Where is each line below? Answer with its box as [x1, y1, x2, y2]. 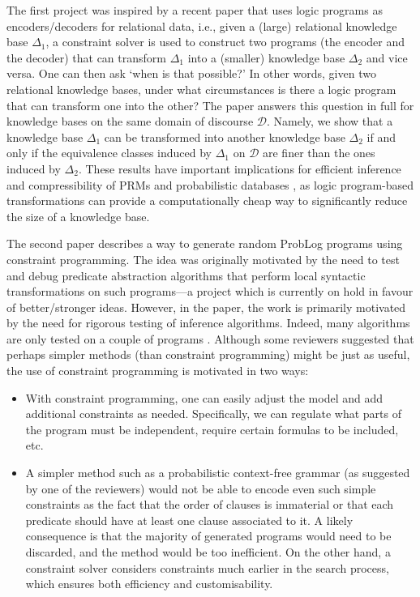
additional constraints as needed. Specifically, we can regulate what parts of [25, 405, 402, 422]
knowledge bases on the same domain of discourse [6, 113, 254, 130]
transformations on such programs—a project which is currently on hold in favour [6, 283, 414, 300]
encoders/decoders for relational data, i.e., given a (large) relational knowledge [6, 17, 397, 34]
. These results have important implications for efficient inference [78, 160, 401, 177]
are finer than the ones [262, 144, 375, 161]
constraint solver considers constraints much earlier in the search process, [25, 559, 389, 576]
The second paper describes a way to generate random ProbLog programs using [6, 235, 403, 252]
